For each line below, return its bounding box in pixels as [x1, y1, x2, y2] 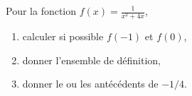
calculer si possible [22, 29, 104, 44]
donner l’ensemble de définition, [22, 52, 161, 67]
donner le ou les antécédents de [22, 76, 159, 91]
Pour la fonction [6, 4, 77, 18]
